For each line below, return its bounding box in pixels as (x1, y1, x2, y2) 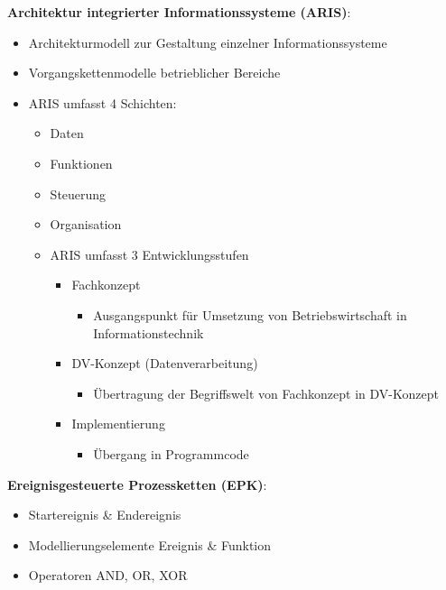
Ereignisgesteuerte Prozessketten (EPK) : (7, 475, 267, 493)
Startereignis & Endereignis (28, 505, 181, 524)
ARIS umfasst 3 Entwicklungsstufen (50, 244, 249, 263)
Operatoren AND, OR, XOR (28, 566, 188, 585)
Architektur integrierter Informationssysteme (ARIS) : (7, 3, 351, 21)
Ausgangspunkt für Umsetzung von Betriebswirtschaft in (93, 305, 407, 324)
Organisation (50, 215, 122, 234)
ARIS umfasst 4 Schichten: (28, 93, 177, 112)
